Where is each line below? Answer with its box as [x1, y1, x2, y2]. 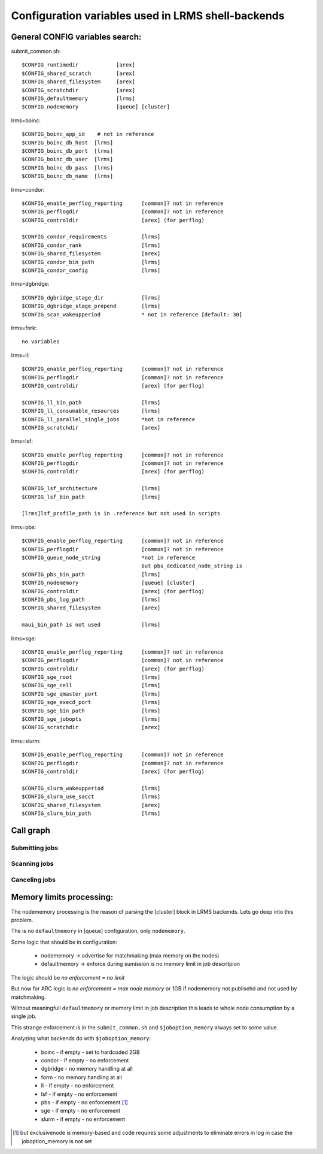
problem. [11, 916, 33, 923]
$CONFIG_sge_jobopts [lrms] [22, 716, 161, 723]
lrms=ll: [11, 351, 30, 359]
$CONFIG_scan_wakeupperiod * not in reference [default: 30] [22, 311, 243, 318]
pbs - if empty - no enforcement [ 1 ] [41, 1098, 128, 1105]
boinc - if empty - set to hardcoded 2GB [41, 1049, 140, 1056]
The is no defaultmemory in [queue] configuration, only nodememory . [11, 928, 185, 935]
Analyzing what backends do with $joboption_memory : [11, 1035, 151, 1042]
